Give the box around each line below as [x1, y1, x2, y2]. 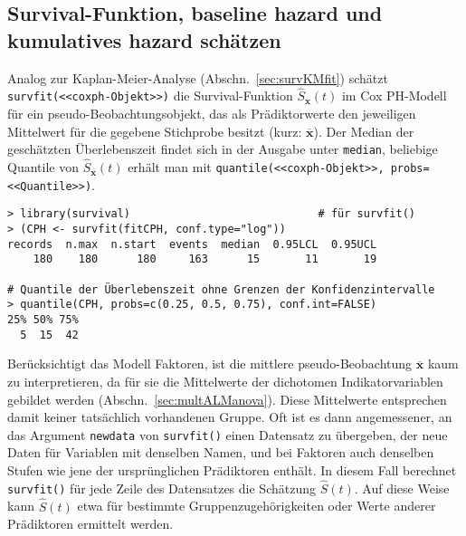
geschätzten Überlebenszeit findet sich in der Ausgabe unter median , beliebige [7, 139, 438, 158]
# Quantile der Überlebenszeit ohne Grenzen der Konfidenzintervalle [7, 282, 435, 296]
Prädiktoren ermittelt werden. [7, 514, 174, 533]
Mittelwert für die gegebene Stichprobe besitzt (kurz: [7, 121, 302, 140]
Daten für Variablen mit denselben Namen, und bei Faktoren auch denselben [7, 443, 434, 462]
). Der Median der [313, 121, 414, 140]
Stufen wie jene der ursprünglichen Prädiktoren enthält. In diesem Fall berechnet [7, 460, 457, 479]
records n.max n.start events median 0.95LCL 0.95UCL [7, 237, 377, 251]
